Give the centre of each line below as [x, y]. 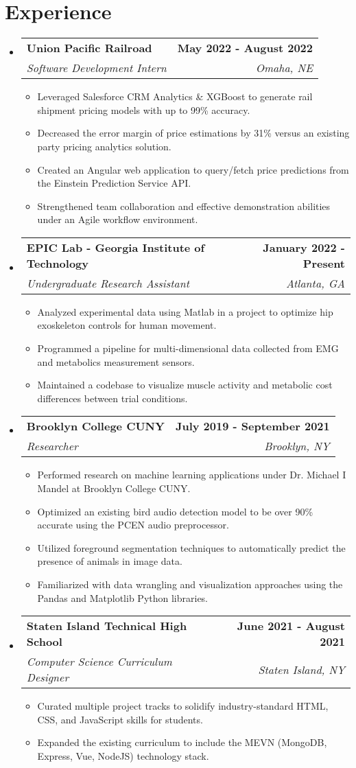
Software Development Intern [96, 68]
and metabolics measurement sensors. [116, 361]
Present [324, 263]
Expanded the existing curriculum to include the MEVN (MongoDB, [182, 742]
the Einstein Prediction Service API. [114, 183]
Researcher [52, 446]
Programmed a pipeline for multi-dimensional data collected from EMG [188, 348]
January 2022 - [304, 247]
